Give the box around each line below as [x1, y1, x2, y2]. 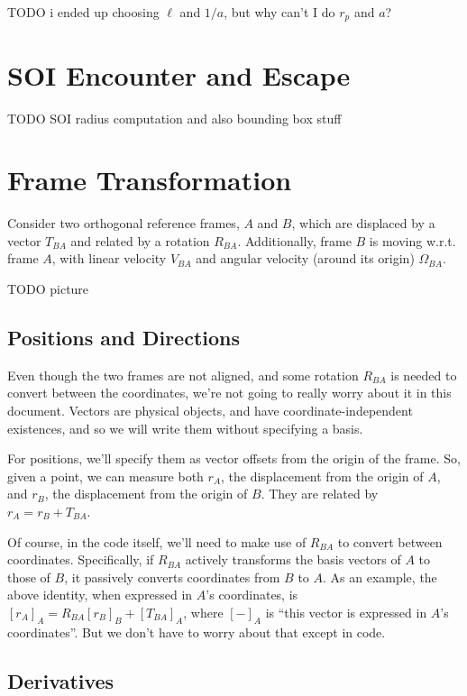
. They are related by [261, 484, 379, 503]
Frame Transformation [7, 161, 292, 198]
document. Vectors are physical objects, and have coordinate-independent [7, 401, 413, 420]
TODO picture [7, 279, 89, 298]
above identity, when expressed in [7, 585, 193, 604]
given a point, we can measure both [7, 466, 204, 485]
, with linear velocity [51, 249, 167, 268]
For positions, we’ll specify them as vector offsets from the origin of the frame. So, [7, 449, 461, 468]
